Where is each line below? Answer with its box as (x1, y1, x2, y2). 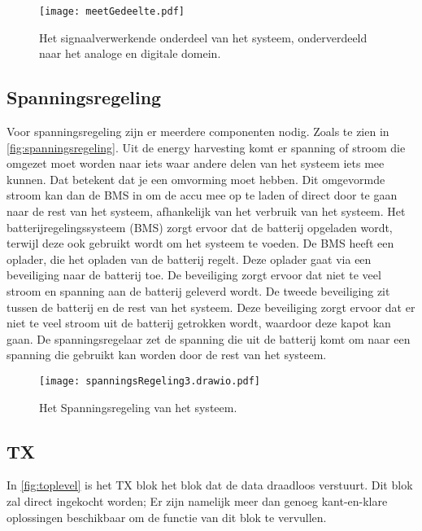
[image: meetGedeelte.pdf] (39, 6, 185, 17)
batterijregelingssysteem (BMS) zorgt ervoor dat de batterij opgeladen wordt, (7, 218, 393, 235)
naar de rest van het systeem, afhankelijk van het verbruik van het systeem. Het (7, 203, 406, 220)
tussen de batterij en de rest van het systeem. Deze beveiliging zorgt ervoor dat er (7, 298, 415, 315)
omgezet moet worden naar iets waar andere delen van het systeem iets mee (7, 155, 385, 172)
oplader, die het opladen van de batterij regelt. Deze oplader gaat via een (7, 250, 372, 267)
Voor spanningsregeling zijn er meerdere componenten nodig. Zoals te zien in (7, 123, 389, 140)
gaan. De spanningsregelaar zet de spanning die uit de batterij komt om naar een (7, 330, 411, 347)
